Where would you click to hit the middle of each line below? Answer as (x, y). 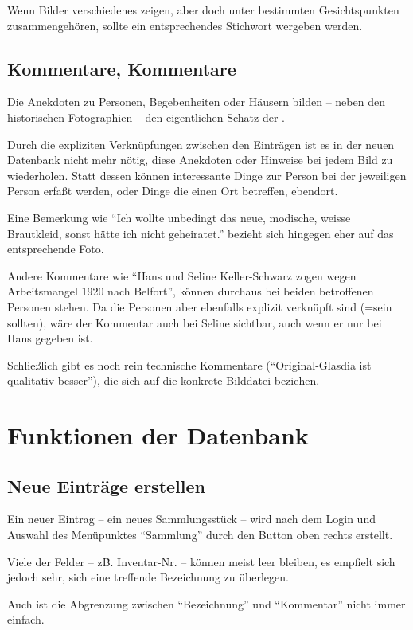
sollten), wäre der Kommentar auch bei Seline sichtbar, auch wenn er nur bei (195, 322)
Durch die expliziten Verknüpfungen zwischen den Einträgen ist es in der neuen (201, 144)
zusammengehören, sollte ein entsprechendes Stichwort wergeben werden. (185, 25)
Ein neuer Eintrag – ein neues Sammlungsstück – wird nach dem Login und (191, 519)
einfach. (26, 619)
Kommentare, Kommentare (122, 68)
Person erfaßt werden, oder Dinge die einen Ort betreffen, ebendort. (173, 191)
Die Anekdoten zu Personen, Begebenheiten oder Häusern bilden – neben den (196, 102)
